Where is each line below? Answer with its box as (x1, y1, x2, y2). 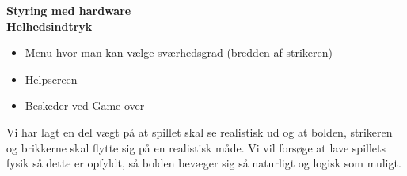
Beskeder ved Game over (25, 97, 145, 114)
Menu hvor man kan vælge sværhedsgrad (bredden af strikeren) (25, 44, 333, 61)
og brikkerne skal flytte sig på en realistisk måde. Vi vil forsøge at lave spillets (6, 139, 386, 155)
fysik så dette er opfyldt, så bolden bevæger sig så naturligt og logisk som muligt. (6, 155, 401, 171)
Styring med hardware (6, 2, 131, 18)
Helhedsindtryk (6, 17, 93, 34)
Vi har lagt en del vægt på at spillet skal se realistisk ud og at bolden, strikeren (6, 123, 393, 140)
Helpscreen (25, 70, 78, 87)
